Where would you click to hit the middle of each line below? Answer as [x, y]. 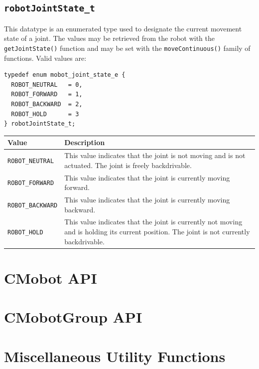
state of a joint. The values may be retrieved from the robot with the [110, 38]
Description [85, 142]
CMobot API [51, 277]
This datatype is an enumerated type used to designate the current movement [123, 28]
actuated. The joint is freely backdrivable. [128, 165]
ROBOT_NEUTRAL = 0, [47, 85]
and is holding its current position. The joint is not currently [157, 232]
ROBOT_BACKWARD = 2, [47, 104]
